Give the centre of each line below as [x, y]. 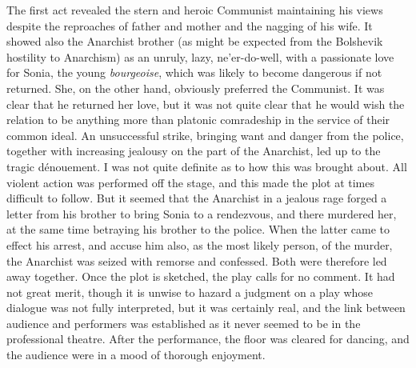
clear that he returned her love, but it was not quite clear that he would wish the [206, 104]
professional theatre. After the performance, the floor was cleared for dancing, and [208, 339]
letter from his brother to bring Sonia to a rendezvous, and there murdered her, [202, 213]
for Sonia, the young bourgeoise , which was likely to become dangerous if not [194, 72]
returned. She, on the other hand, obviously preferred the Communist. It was [196, 88]
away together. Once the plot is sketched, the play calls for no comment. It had [201, 276]
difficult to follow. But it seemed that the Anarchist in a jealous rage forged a [197, 198]
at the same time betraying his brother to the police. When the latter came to [198, 229]
